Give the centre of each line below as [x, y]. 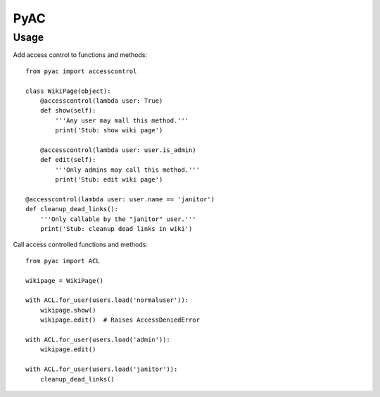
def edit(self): [68, 160]
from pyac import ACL [63, 261]
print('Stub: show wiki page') [109, 131]
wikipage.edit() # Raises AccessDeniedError [120, 320]
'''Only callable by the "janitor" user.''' [118, 219]
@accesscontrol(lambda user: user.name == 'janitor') [120, 199]
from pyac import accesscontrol [81, 71]
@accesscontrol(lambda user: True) [101, 101]
